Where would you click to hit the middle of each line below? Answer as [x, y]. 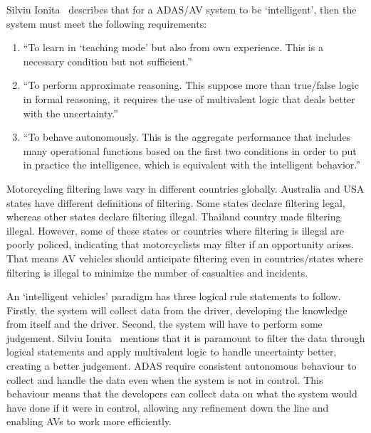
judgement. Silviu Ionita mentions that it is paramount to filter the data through [186, 337]
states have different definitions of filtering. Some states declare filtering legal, [176, 202]
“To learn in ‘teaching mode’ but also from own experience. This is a [173, 47]
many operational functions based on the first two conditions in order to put [190, 150]
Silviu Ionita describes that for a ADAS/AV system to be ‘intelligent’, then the [182, 9]
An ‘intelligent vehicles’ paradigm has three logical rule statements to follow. [174, 296]
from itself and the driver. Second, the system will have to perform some [164, 324]
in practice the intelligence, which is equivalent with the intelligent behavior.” [192, 165]
